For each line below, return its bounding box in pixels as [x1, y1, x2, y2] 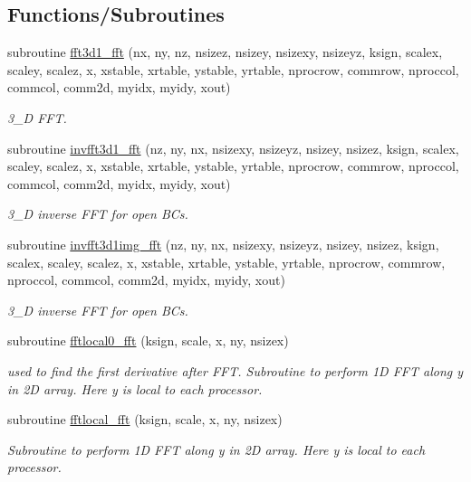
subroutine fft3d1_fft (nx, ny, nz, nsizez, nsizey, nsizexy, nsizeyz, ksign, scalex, [7, 43, 443, 61]
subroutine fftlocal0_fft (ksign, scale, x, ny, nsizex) [7, 331, 289, 350]
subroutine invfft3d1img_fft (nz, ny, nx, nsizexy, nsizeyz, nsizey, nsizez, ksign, [7, 234, 439, 253]
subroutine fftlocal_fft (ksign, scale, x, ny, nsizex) [7, 410, 283, 429]
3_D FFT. [7, 108, 67, 127]
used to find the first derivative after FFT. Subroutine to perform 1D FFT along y [7, 361, 464, 380]
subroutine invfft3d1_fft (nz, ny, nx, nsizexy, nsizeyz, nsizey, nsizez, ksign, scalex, [7, 138, 459, 157]
